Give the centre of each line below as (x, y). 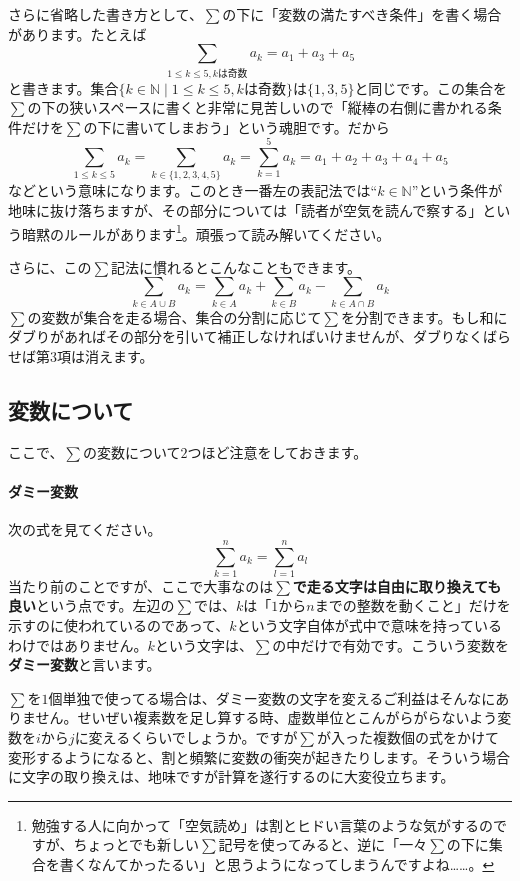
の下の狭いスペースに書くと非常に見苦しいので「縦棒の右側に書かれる (257, 107)
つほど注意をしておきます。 (277, 451)
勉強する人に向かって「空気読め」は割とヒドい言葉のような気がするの (262, 824)
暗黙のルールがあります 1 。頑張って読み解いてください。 (206, 232)
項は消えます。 (105, 355)
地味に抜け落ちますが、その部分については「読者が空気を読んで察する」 (245, 210)
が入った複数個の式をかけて (407, 737)
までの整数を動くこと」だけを (412, 605)
